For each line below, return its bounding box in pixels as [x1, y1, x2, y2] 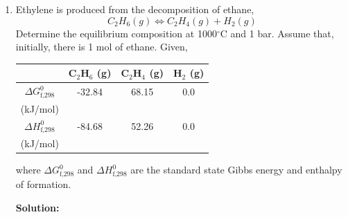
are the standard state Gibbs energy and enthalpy [130, 162, 342, 177]
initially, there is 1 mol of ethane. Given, [15, 39, 188, 54]
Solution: [15, 200, 60, 214]
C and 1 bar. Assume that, [220, 26, 334, 40]
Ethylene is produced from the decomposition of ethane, [15, 2, 254, 16]
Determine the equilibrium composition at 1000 [15, 26, 217, 40]
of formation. [15, 176, 71, 191]
